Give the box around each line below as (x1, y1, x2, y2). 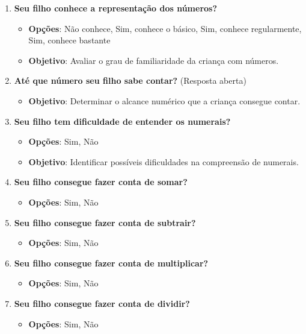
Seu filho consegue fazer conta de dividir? (14, 297, 190, 309)
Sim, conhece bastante (28, 34, 111, 46)
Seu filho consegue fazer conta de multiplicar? (14, 256, 209, 269)
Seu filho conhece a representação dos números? (14, 2, 218, 14)
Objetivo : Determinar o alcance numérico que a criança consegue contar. (28, 94, 301, 107)
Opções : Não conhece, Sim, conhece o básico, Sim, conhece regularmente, (28, 22, 302, 34)
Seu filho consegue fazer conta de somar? (14, 175, 188, 188)
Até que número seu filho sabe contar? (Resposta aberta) (14, 74, 246, 87)
